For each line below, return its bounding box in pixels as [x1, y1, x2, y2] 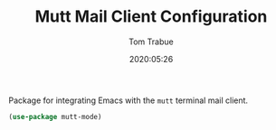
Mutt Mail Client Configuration [34, 6, 268, 27]
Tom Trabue [128, 36, 174, 47]
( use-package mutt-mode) [8, 112, 102, 121]
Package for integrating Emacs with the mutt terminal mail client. [8, 95, 249, 106]
